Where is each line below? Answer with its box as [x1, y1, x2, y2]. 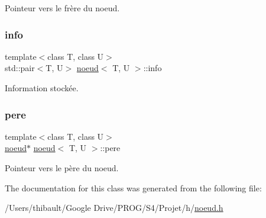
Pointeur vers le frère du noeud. [5, 2, 120, 14]
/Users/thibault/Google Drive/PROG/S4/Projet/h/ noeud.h [5, 201, 223, 214]
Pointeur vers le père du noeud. [5, 162, 119, 174]
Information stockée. [5, 82, 79, 94]
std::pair [5, 62, 35, 74]
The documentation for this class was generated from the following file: [5, 181, 262, 194]
